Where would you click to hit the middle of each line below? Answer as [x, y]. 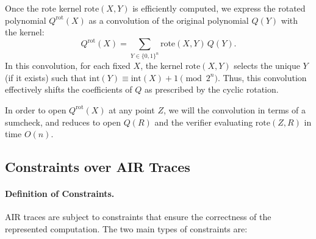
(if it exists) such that [46, 77]
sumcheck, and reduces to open [63, 122]
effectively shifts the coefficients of [69, 89]
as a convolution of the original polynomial [169, 20]
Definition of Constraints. [60, 194]
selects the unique [267, 66]
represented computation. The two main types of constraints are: [126, 228]
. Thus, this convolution [262, 77]
